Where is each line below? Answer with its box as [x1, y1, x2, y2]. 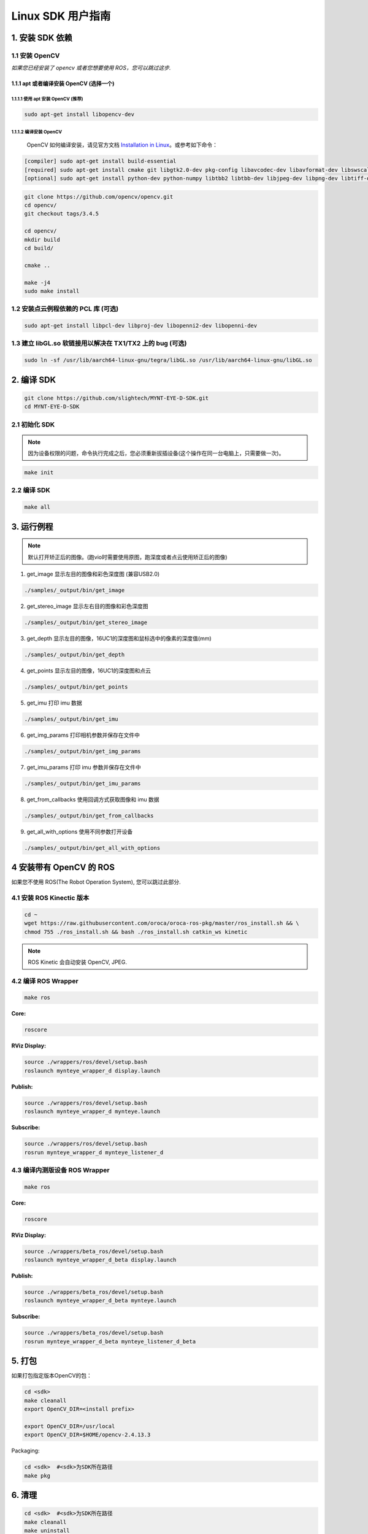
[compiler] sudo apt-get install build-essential [24, 158, 177, 165]
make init [24, 469, 54, 476]
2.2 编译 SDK [11, 486, 50, 495]
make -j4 [24, 279, 51, 286]
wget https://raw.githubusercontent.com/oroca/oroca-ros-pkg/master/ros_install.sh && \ [24, 920, 300, 927]
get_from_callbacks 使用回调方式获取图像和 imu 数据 [26, 795, 159, 803]
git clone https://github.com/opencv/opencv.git [24, 193, 174, 200]
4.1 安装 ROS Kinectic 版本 [11, 893, 90, 902]
